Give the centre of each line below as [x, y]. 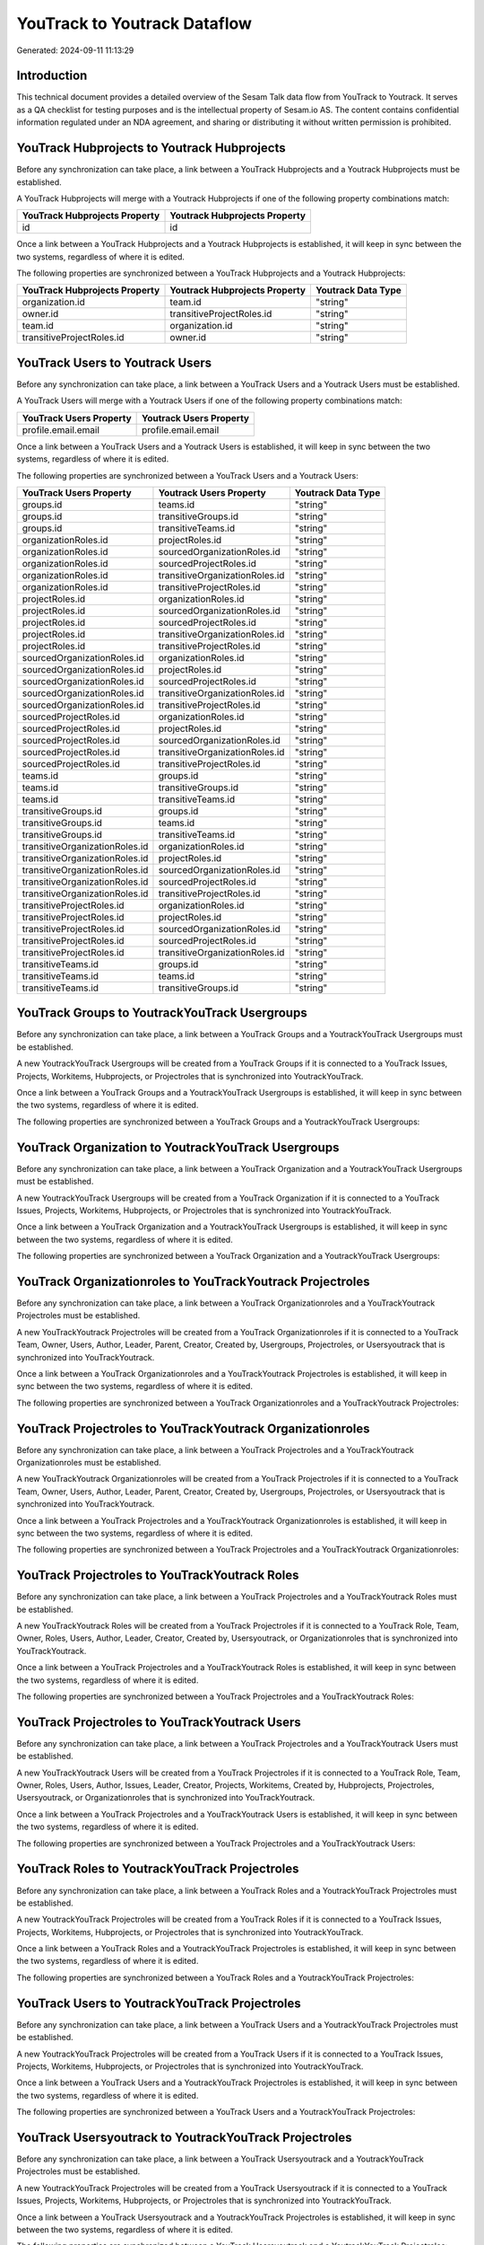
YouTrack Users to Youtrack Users [114, 362]
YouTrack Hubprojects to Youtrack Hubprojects [151, 148]
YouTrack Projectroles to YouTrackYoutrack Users [159, 1722]
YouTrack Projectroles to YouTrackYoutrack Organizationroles [193, 1428]
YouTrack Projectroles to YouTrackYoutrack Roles [158, 1576]
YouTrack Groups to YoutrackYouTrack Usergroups [162, 1013]
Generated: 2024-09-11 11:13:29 [75, 50]
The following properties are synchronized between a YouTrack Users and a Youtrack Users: [187, 475]
